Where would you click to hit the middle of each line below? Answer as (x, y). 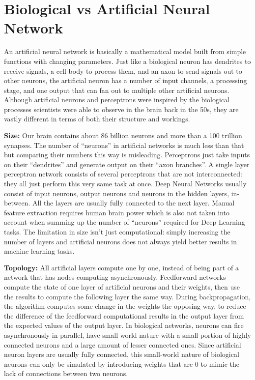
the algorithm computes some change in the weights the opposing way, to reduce (125, 306)
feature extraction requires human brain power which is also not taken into (117, 212)
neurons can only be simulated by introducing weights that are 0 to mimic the (122, 364)
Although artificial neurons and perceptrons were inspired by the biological (117, 100)
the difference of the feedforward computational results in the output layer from (124, 315)
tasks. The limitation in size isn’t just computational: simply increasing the (117, 232)
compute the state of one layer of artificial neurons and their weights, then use (122, 286)
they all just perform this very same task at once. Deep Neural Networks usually (125, 184)
